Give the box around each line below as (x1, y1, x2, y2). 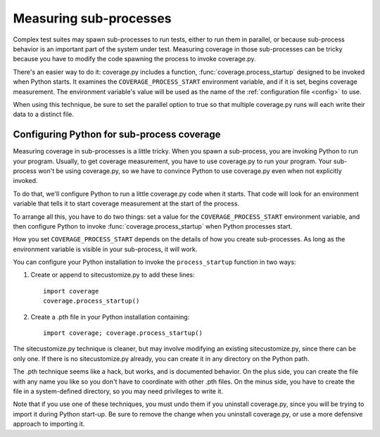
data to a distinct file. (13, 110, 74, 119)
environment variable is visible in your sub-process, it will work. (13, 245, 198, 253)
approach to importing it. (13, 419, 85, 429)
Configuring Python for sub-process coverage (13, 129, 221, 141)
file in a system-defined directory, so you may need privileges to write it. (13, 387, 223, 395)
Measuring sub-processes (13, 11, 172, 26)
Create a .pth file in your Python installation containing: (30, 312, 190, 321)
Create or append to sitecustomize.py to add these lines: (30, 271, 195, 279)
